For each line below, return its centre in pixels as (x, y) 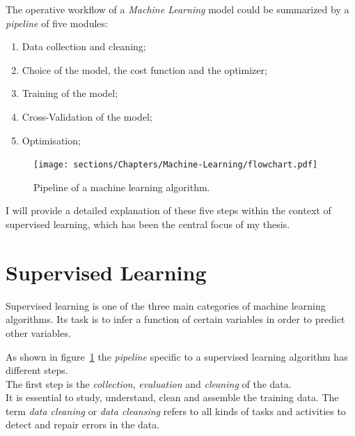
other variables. (38, 332)
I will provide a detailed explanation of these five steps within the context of (168, 210)
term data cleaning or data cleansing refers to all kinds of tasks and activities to (176, 411)
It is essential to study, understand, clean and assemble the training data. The (172, 397)
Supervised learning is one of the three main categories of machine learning (166, 305)
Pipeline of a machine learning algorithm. (122, 187)
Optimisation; (51, 140)
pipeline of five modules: (57, 23)
